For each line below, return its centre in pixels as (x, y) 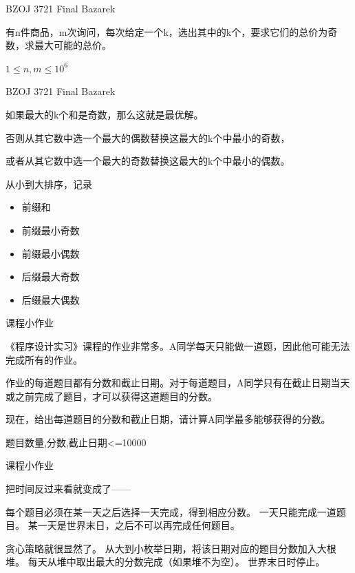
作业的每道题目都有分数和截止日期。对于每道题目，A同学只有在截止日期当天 (178, 383)
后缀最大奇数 (51, 277)
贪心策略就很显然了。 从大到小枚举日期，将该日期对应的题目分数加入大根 (171, 548)
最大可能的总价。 (73, 45)
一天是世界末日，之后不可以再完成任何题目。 (139, 525)
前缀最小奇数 (51, 230)
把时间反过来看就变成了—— (68, 489)
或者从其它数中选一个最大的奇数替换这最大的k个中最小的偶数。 (148, 161)
